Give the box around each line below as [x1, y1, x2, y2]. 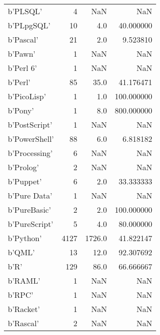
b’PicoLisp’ [8, 90, 46, 102]
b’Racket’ [8, 303, 40, 314]
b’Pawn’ [8, 48, 36, 59]
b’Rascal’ [8, 317, 39, 329]
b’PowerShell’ [8, 133, 54, 144]
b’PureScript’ [8, 218, 53, 229]
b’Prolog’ [8, 161, 39, 173]
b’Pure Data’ [8, 190, 52, 201]
